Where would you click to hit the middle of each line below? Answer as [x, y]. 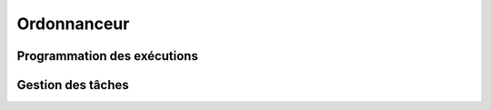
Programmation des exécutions [108, 56]
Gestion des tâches [73, 85]
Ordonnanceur [73, 24]
